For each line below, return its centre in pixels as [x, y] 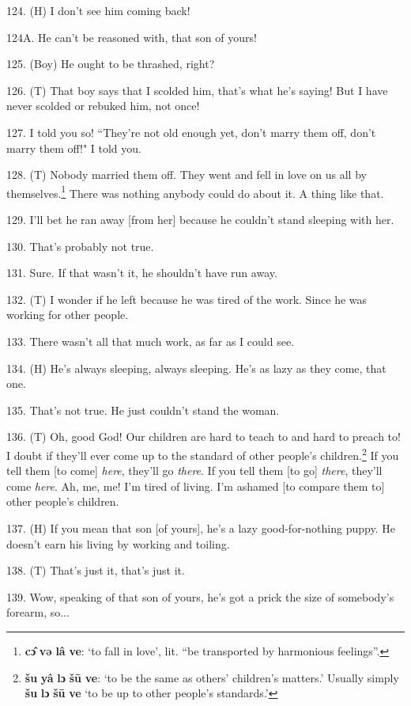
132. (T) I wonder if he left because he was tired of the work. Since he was [187, 299]
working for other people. [68, 315]
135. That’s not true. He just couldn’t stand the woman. [143, 410]
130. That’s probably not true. [80, 246]
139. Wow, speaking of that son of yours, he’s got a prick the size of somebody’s [200, 596]
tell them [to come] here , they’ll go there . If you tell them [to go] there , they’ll [194, 471]
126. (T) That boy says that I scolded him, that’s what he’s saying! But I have [197, 90]
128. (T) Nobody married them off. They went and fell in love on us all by [187, 175]
